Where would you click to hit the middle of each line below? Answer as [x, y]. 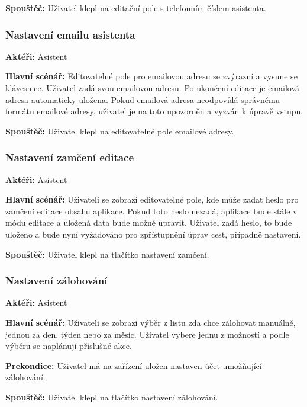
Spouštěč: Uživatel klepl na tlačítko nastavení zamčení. [107, 254]
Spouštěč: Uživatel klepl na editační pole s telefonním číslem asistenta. [136, 8]
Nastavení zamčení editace [70, 157]
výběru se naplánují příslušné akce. [69, 346]
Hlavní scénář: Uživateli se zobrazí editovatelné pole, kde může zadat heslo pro [152, 199]
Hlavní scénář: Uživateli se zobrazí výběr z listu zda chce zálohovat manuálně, [151, 322]
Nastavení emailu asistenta [70, 34]
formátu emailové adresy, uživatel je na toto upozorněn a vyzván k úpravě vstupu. [154, 111]
